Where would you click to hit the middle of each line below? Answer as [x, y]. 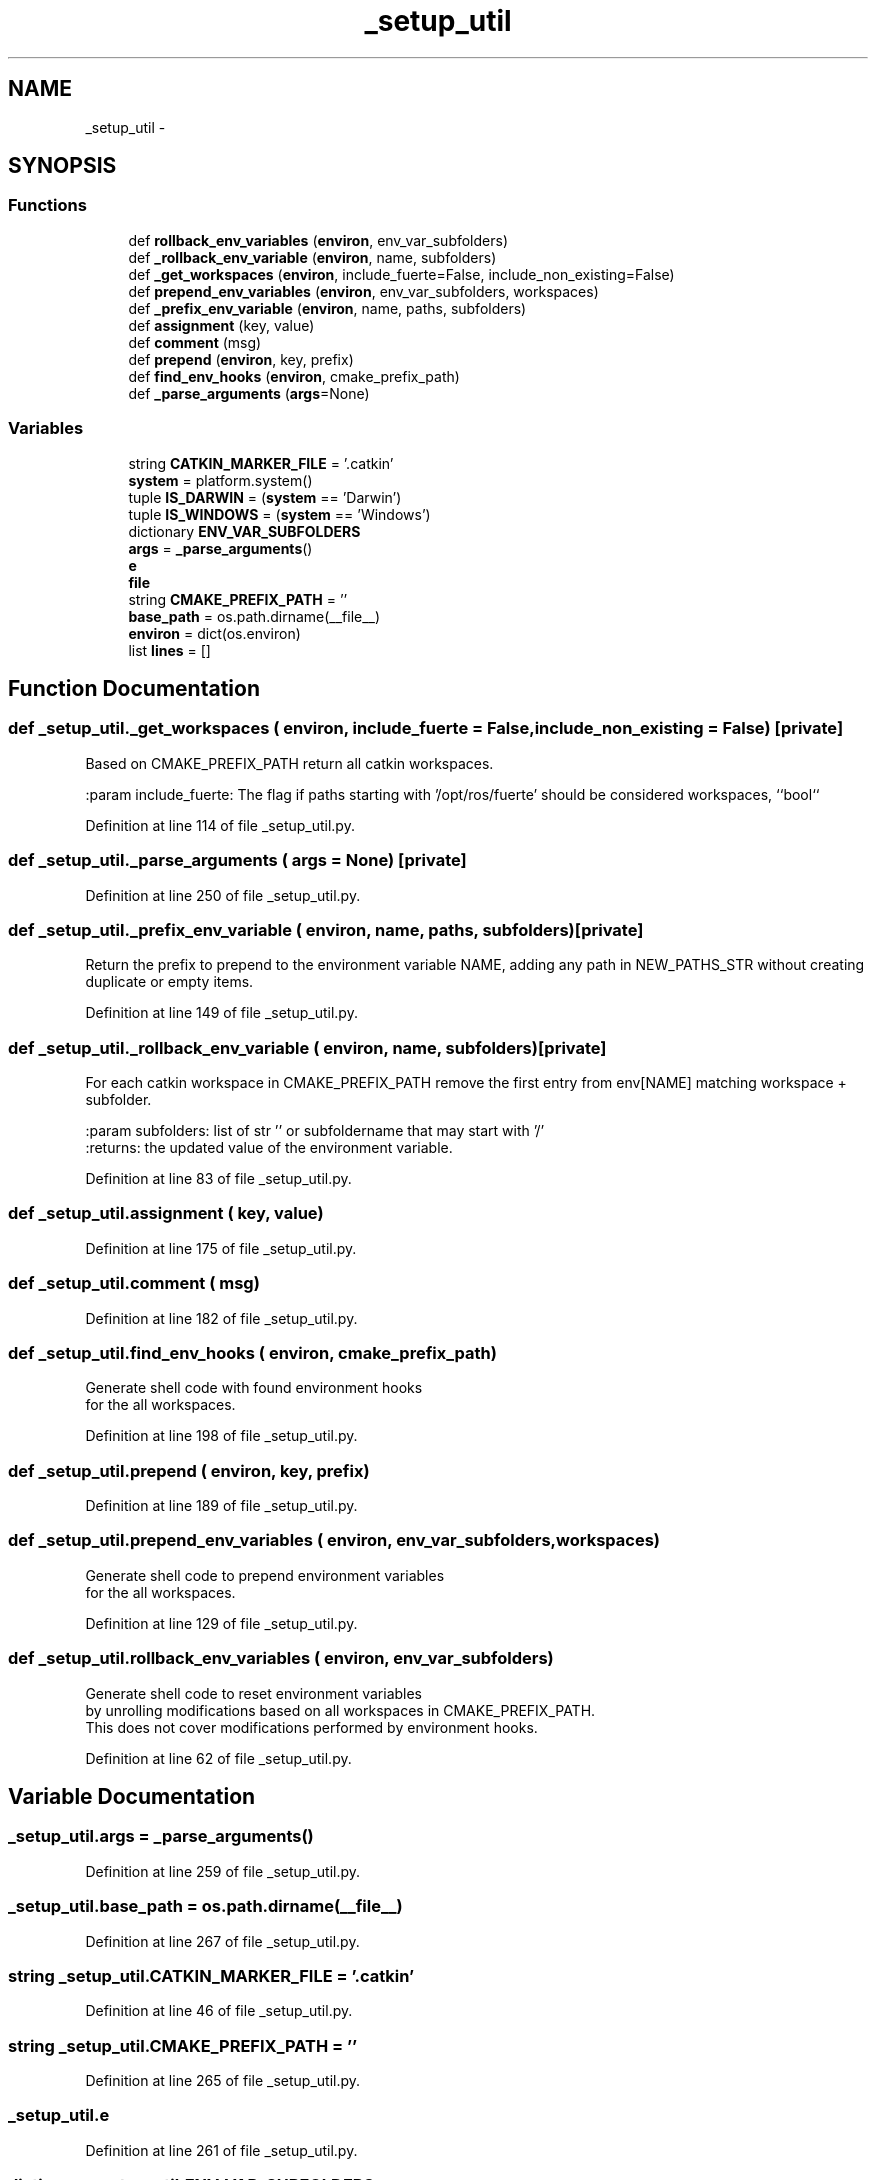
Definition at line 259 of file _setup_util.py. [223, 1871]
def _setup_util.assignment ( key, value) [166, 1213]
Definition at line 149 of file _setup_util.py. [221, 1013]
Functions [47, 205]
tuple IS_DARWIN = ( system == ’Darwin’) [265, 497]
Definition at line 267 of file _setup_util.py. [222, 1941]
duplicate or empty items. [169, 982]
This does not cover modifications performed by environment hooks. [311, 1727]
